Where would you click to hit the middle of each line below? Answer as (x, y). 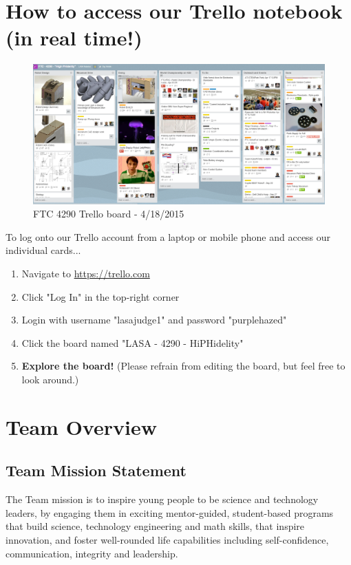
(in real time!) (74, 38)
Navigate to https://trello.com (86, 273)
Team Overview (81, 426)
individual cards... (43, 250)
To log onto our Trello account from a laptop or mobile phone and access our (168, 236)
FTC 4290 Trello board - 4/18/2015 (109, 214)
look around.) (50, 379)
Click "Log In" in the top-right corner (100, 296)
